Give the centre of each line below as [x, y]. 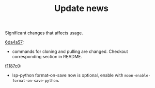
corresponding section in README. [47, 57]
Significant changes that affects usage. [44, 33]
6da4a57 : [15, 42]
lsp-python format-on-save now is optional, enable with [68, 75]
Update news [81, 8]
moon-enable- [138, 76]
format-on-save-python [35, 81]
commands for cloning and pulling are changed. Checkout [70, 51]
